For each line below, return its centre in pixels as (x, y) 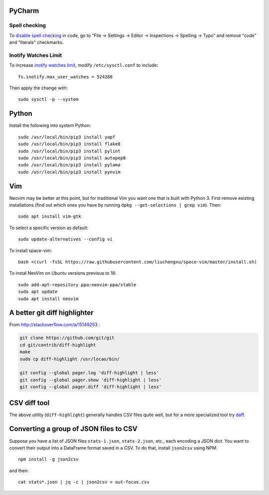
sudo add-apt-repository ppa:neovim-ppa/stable (77, 284)
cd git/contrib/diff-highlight (58, 345)
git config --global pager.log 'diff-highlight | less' (89, 373)
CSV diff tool (29, 403)
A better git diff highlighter (52, 313)
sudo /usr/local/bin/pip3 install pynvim (69, 172)
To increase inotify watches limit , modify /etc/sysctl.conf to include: (84, 65)
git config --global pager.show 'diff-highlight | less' (91, 380)
